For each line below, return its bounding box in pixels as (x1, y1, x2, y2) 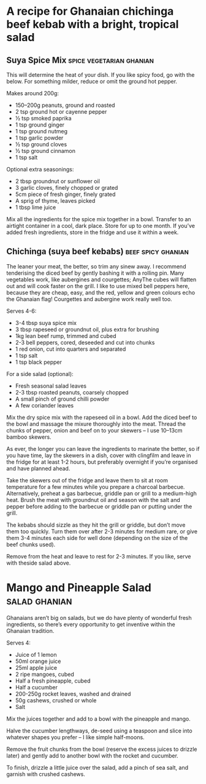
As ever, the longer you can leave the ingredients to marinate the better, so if (6, 445, 200, 452)
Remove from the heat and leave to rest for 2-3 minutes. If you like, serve (6, 552, 191, 560)
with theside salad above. (6, 559, 71, 566)
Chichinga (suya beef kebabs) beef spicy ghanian (6, 246, 189, 257)
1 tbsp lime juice (15, 204, 56, 211)
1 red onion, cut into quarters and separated (15, 345, 126, 353)
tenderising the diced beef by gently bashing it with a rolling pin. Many (6, 269, 185, 276)
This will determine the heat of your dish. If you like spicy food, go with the (6, 71, 195, 78)
